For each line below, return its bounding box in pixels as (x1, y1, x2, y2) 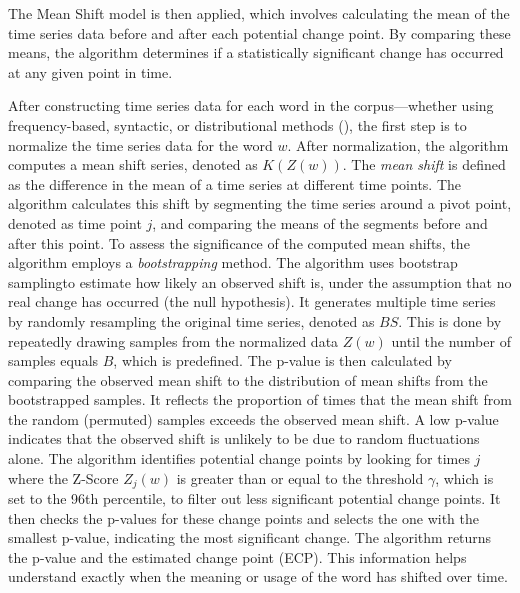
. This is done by (398, 310, 502, 331)
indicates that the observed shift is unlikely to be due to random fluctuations (8, 428, 480, 449)
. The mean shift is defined (342, 154, 506, 175)
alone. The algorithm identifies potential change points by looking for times (8, 448, 470, 469)
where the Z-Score (8, 467, 119, 488)
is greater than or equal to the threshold (176, 467, 424, 488)
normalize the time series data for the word (8, 134, 273, 155)
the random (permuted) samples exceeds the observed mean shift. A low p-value (8, 408, 499, 429)
